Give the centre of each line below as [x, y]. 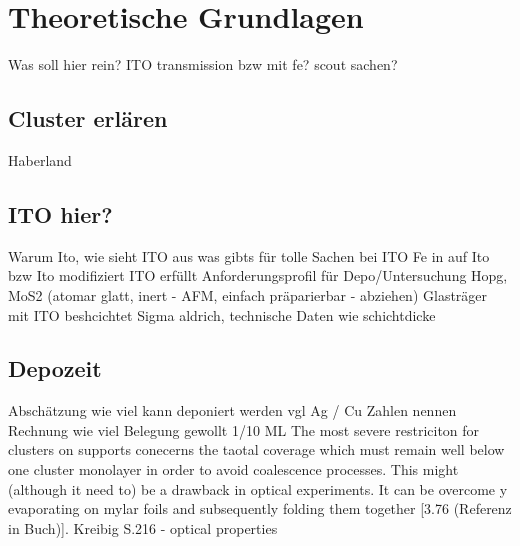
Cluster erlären [88, 118]
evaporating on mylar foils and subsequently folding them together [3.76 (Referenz [260, 508]
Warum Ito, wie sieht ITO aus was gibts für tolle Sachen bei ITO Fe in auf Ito [249, 255]
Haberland [40, 159]
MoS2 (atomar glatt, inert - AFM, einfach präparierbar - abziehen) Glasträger [248, 294]
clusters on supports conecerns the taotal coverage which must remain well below [256, 449]
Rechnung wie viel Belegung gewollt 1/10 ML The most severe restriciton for [244, 429]
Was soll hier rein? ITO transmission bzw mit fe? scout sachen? [203, 64]
